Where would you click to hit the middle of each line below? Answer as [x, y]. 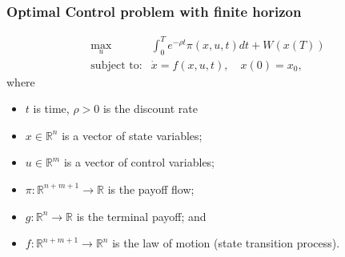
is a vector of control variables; [139, 162]
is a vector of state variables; [132, 135]
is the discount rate [150, 108]
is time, [51, 108]
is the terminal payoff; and [141, 216]
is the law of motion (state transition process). [226, 243]
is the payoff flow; [151, 189]
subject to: [116, 65]
